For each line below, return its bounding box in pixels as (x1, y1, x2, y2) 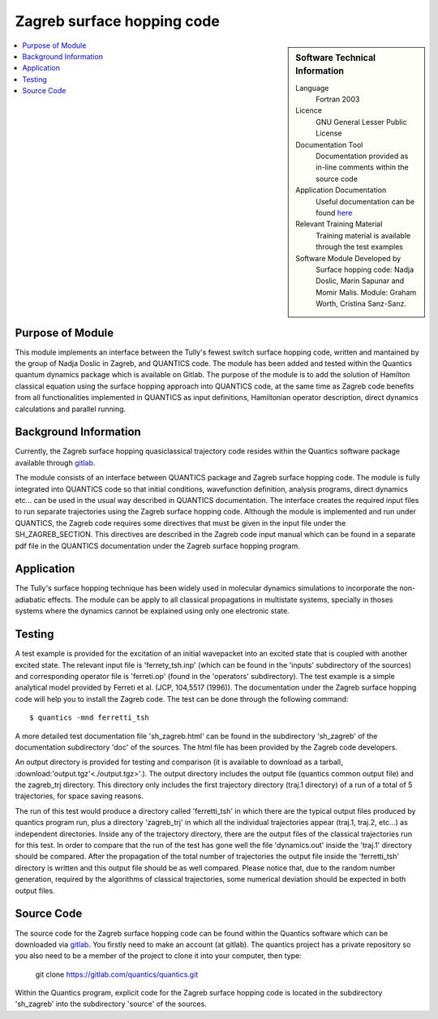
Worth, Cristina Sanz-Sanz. (316, 299, 407, 308)
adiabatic (15, 595, 46, 604)
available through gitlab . (15, 458, 96, 467)
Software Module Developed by (295, 253, 401, 263)
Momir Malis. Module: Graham (316, 287, 417, 297)
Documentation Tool (295, 140, 363, 149)
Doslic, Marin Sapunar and (316, 276, 405, 286)
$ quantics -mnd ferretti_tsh (29, 713, 150, 722)
